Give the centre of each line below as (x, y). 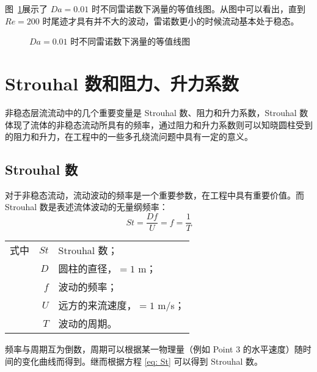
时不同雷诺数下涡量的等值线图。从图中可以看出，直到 (198, 9)
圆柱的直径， (88, 269)
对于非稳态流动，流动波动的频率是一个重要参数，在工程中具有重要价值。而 (155, 195)
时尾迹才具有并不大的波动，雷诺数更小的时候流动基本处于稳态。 (171, 20)
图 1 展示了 (26, 9)
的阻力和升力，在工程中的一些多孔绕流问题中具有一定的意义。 (129, 137)
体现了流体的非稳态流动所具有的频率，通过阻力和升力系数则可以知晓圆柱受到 (159, 124)
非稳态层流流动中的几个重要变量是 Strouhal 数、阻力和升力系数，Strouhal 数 (157, 112)
